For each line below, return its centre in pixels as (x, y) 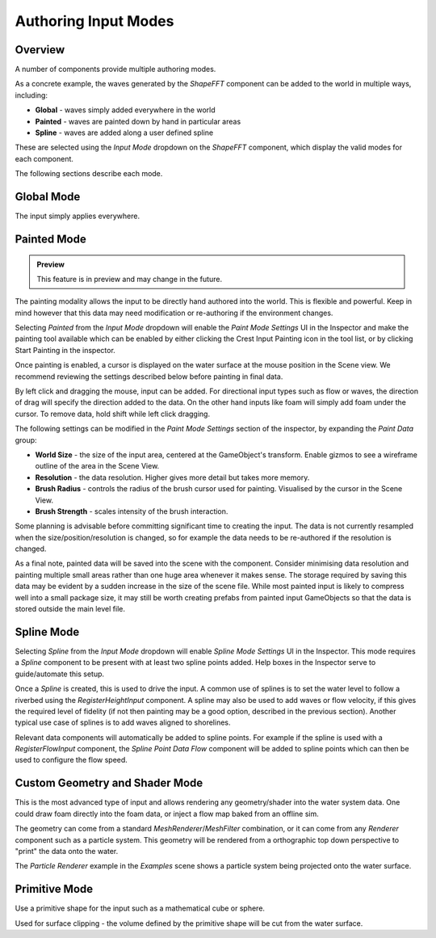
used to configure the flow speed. (71, 760)
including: (31, 95)
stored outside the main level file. (70, 609)
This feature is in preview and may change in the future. (129, 279)
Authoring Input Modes (94, 21)
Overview (40, 50)
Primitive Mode (54, 889)
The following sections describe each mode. (89, 174)
